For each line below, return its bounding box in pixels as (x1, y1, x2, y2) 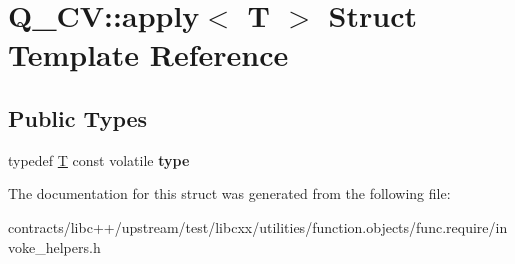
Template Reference (8, 34, 289, 75)
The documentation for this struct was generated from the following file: (8, 183, 451, 204)
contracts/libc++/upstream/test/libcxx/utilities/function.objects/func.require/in (8, 216, 508, 237)
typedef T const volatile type (8, 149, 190, 170)
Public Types (8, 102, 148, 133)
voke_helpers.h (8, 236, 101, 257)
